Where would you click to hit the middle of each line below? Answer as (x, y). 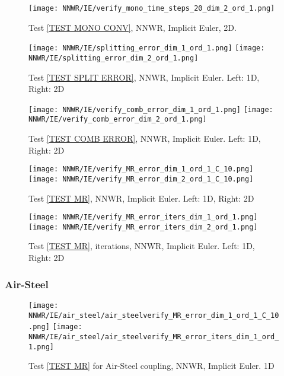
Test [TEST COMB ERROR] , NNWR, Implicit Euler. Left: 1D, (145, 138)
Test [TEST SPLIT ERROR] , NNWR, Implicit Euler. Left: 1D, (144, 77)
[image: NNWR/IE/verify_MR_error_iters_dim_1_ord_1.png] (143, 217)
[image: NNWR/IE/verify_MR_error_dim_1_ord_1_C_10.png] (141, 169)
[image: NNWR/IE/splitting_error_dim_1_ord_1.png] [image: (147, 48)
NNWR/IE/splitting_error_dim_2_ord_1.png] (114, 58)
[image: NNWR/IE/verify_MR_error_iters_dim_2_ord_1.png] (143, 227)
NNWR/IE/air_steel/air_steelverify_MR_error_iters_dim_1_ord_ (154, 337)
